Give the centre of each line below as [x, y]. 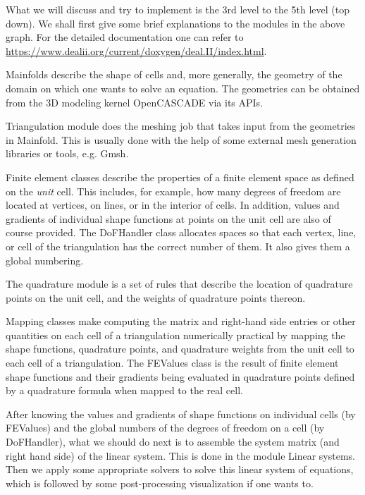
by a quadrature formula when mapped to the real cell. [124, 390]
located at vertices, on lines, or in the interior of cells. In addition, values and [173, 205]
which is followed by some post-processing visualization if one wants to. [160, 483]
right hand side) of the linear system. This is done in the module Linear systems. [180, 455]
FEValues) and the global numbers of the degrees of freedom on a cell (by [165, 428]
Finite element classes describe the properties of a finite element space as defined [180, 177]
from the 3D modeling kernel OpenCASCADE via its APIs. [135, 102]
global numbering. [45, 260]
